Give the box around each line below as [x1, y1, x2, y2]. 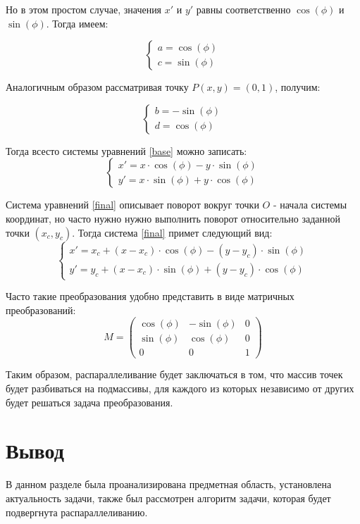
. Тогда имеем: [46, 15, 108, 30]
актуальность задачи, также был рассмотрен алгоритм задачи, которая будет [6, 490, 331, 505]
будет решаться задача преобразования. [6, 394, 173, 409]
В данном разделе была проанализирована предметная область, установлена [6, 477, 332, 492]
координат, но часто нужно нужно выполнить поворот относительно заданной [6, 211, 340, 225]
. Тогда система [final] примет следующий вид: [72, 225, 273, 239]
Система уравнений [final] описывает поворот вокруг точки [6, 197, 259, 212]
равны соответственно [196, 2, 291, 16]
